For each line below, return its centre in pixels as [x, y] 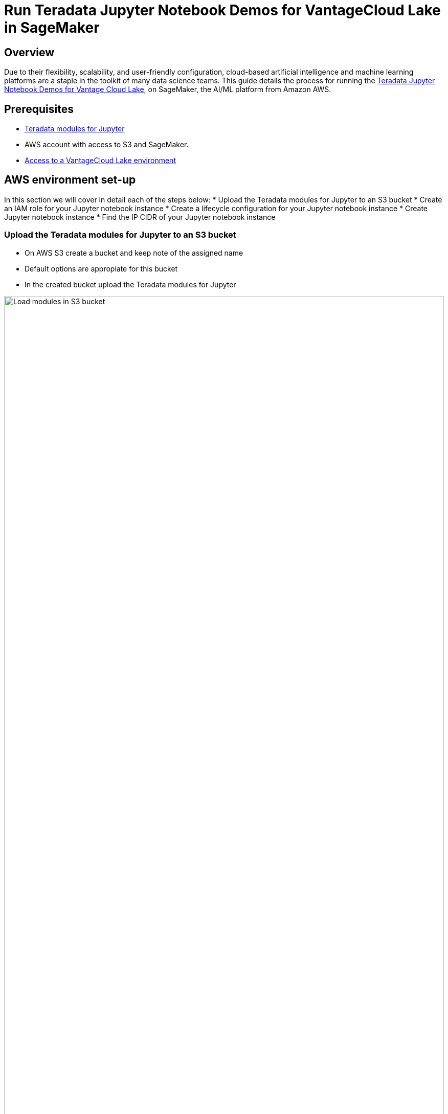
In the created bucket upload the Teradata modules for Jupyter [130, 284]
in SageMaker [52, 28]
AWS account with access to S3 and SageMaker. [107, 145]
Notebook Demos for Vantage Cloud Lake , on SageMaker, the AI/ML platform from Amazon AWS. [168, 89]
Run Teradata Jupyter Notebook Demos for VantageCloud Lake [222, 10]
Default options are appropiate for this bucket [101, 268]
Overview [29, 52]
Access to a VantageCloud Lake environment [100, 161]
